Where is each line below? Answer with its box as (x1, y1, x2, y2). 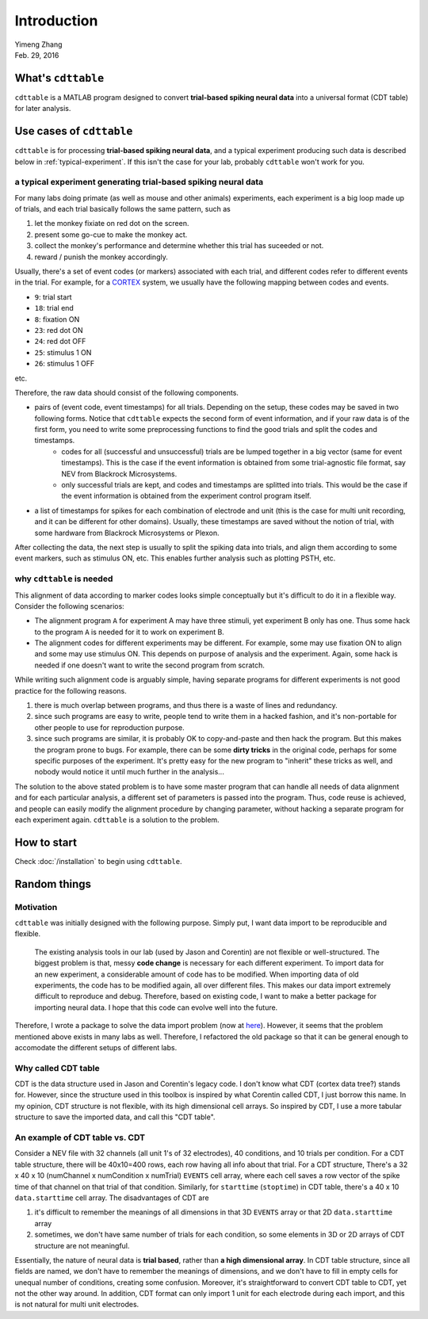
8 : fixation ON (34, 314, 80, 324)
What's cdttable (14, 71, 105, 85)
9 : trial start (34, 292, 72, 301)
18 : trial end (34, 304, 75, 313)
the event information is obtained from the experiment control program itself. (61, 491, 312, 501)
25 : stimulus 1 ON (34, 347, 92, 357)
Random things (14, 877, 91, 891)
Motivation (14, 901, 58, 912)
